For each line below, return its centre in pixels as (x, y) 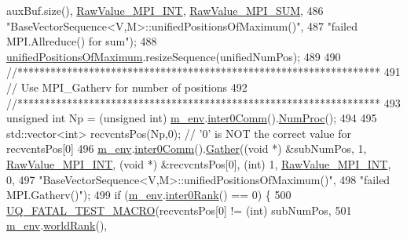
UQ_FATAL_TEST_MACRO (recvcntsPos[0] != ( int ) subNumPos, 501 (179, 210)
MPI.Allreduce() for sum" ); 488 (82, 41)
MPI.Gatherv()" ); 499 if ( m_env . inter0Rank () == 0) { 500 (149, 195)
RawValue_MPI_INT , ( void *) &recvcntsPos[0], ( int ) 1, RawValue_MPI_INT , (199, 163)
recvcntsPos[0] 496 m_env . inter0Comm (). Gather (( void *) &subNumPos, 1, (187, 148)
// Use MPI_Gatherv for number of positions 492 (127, 87)
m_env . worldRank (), (57, 225)
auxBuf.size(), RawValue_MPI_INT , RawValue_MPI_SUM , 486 (165, 10)
